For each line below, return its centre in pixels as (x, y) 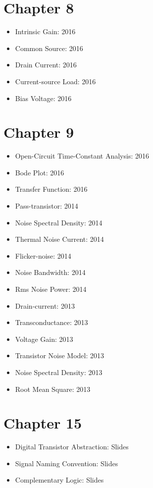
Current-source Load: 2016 (55, 81)
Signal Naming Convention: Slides (67, 463)
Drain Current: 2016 (46, 65)
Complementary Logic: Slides (59, 480)
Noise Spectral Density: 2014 (59, 222)
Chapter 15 (43, 423)
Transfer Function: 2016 (51, 189)
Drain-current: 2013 (45, 305)
